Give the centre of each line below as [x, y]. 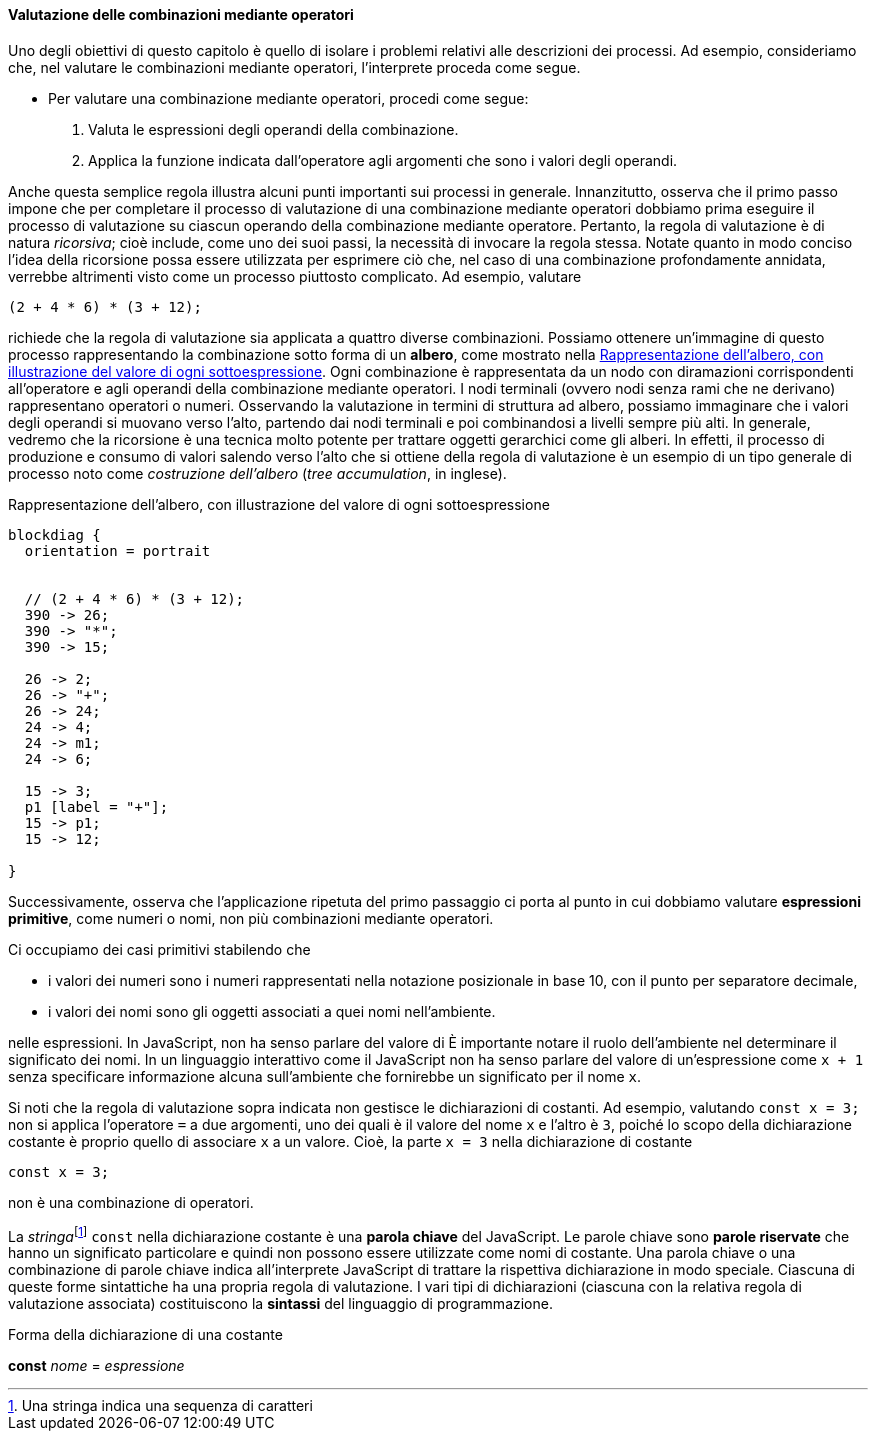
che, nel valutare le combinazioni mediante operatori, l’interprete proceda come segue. [294, 67]
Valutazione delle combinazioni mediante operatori [181, 14]
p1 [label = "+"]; [96, 806]
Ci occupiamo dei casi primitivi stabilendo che [159, 949]
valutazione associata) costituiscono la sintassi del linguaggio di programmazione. [280, 1304]
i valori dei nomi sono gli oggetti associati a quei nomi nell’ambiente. [272, 1011]
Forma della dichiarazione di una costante [145, 1335]
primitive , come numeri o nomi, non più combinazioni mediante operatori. [251, 918]
